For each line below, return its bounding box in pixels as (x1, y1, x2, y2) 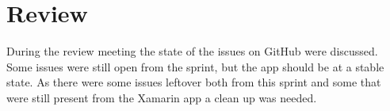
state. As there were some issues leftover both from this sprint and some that (6, 74, 381, 90)
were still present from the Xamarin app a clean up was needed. (6, 89, 317, 105)
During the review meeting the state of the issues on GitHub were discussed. (6, 43, 378, 59)
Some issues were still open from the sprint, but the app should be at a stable (6, 58, 384, 75)
